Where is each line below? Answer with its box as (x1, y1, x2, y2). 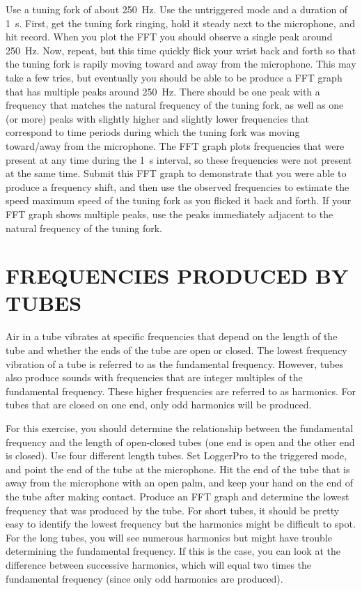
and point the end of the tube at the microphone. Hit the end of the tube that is (6, 461, 350, 476)
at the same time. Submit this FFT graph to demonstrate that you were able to (6, 166, 347, 181)
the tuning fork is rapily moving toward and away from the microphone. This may (6, 56, 356, 71)
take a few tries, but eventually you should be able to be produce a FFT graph (6, 70, 343, 84)
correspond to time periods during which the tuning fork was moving (6, 125, 300, 139)
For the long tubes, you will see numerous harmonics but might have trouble (6, 530, 332, 544)
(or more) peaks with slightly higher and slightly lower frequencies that (6, 111, 310, 125)
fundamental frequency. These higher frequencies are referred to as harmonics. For (6, 383, 356, 398)
